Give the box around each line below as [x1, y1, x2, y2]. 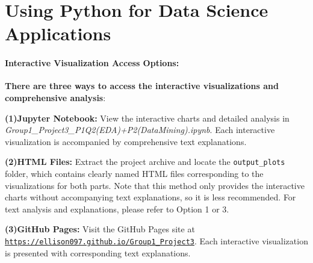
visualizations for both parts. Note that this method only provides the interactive [5, 179, 305, 191]
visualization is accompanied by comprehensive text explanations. [5, 135, 247, 147]
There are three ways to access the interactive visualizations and [5, 79, 279, 92]
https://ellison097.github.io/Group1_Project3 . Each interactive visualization [5, 234, 308, 247]
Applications [5, 21, 111, 46]
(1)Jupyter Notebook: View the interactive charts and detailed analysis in [5, 111, 290, 124]
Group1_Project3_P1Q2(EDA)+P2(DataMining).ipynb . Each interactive [5, 123, 275, 136]
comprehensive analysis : [5, 91, 106, 104]
